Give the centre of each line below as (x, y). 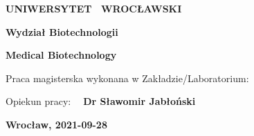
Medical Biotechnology (61, 55)
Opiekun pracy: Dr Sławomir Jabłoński (101, 101)
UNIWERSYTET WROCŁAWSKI (94, 8)
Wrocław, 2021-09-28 (56, 124)
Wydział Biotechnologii (62, 31)
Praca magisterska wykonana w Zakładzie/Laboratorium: (127, 78)
